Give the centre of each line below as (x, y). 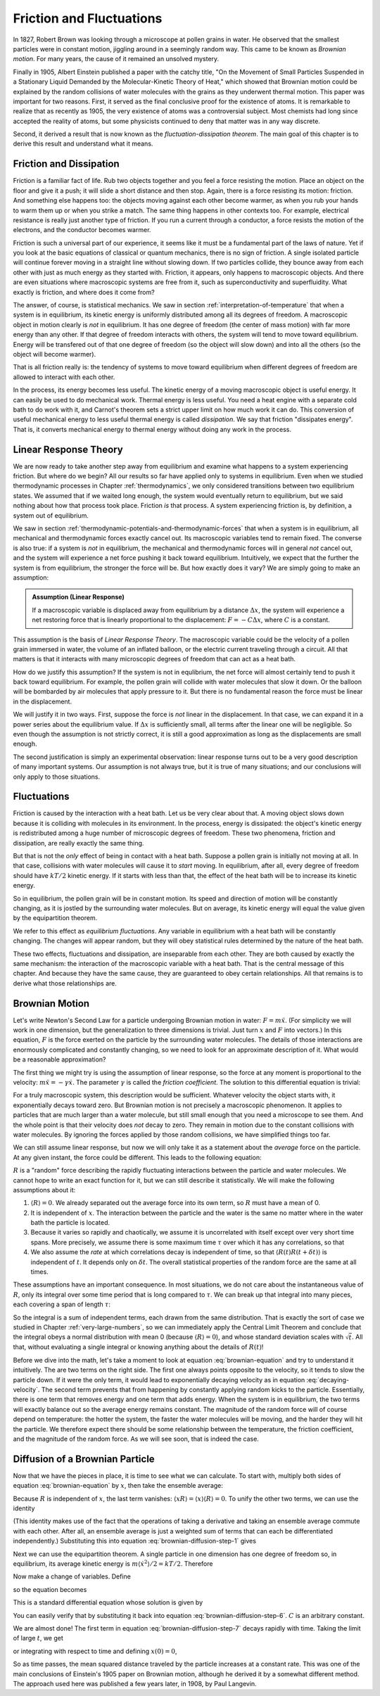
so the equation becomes (50, 1589)
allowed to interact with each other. (64, 377)
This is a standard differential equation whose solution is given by (108, 1602)
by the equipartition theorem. (55, 918)
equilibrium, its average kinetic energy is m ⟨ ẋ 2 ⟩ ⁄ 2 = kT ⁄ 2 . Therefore (113, 1563)
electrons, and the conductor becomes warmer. (82, 230)
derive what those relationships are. (65, 983)
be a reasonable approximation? (59, 1059)
